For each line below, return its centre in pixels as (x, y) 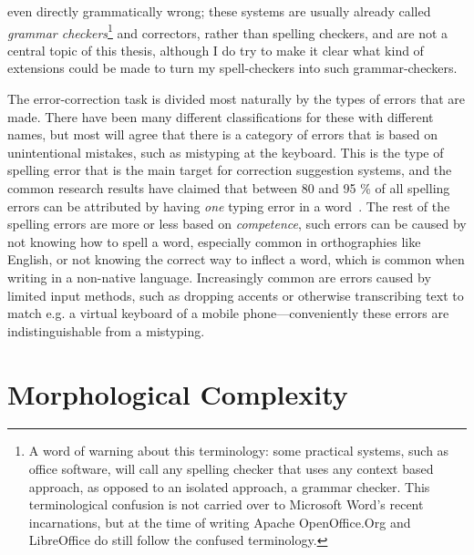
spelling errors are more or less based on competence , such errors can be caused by (237, 224)
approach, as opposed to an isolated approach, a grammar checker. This (229, 486)
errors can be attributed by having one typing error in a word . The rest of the (229, 206)
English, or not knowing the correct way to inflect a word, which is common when (236, 259)
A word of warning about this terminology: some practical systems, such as (239, 451)
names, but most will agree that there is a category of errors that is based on (222, 134)
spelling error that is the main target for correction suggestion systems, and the (230, 170)
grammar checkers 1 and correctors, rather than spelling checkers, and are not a (228, 31)
